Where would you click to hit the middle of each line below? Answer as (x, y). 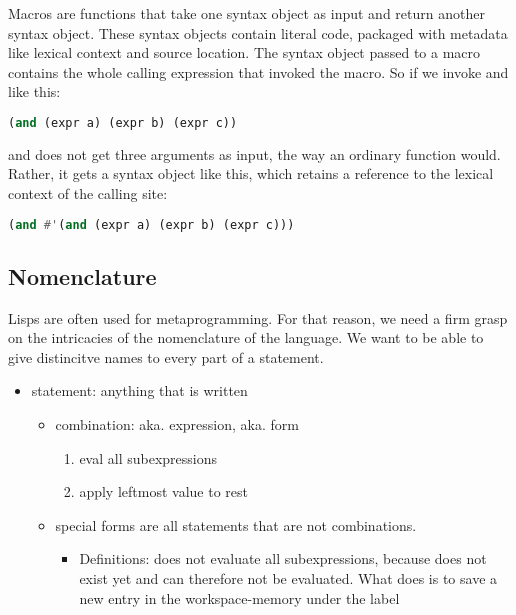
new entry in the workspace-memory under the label (239, 597)
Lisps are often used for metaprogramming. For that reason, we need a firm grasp (258, 317)
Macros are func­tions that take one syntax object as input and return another (246, 13)
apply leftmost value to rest (163, 491)
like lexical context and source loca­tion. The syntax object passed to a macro (244, 52)
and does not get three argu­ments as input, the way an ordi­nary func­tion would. (254, 153)
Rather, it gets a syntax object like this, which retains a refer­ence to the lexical (251, 173)
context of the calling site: (88, 193)
